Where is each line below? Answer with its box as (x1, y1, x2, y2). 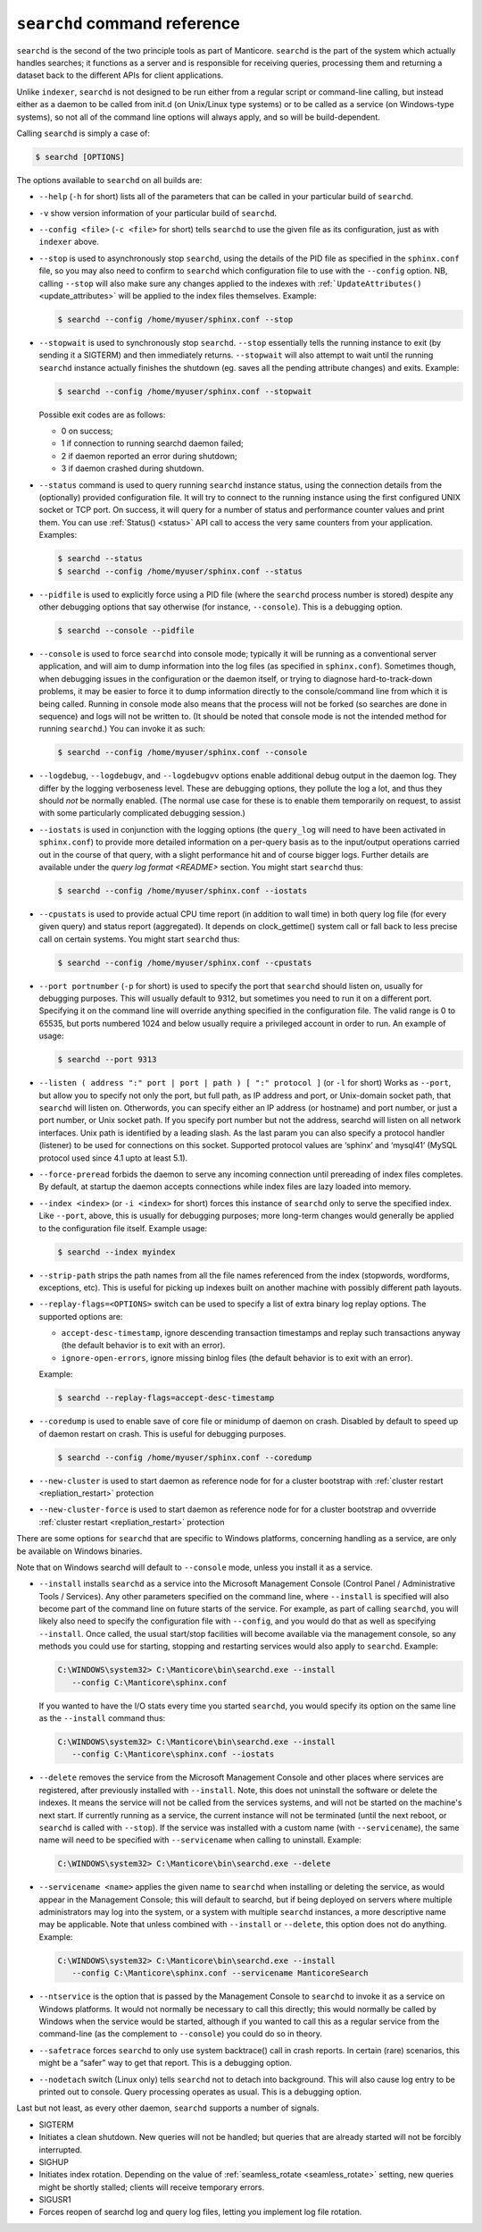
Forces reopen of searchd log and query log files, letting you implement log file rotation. (38, 2207, 362, 2218)
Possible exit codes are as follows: (38, 409, 166, 420)
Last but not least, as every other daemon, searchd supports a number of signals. (16, 2102, 320, 2113)
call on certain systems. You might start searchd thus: (38, 934, 240, 944)
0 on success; (61, 425, 113, 437)
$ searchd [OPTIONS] (35, 152, 125, 162)
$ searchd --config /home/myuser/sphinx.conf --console (57, 747, 308, 758)
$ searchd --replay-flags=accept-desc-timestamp (57, 1393, 275, 1403)
